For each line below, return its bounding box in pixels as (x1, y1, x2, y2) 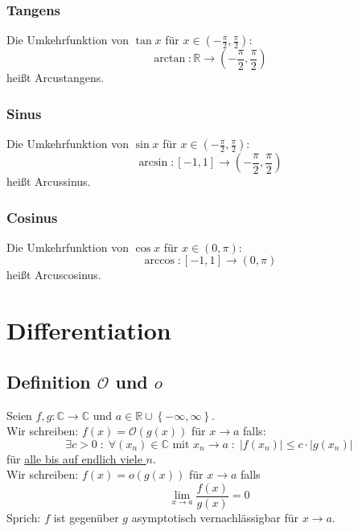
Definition (6, 368, 91, 393)
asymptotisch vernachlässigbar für (131, 509, 299, 526)
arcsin (138, 157, 168, 169)
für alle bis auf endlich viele (6, 450, 142, 467)
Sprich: (6, 509, 41, 526)
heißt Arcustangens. (6, 69, 105, 86)
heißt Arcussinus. (6, 173, 91, 190)
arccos (144, 255, 175, 267)
